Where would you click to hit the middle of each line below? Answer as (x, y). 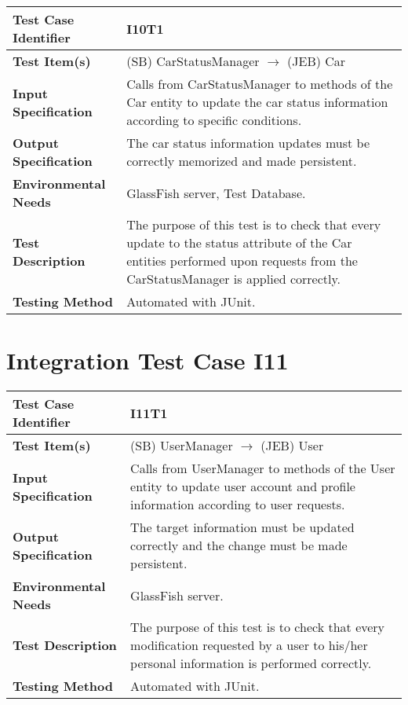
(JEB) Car (317, 61)
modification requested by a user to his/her (249, 645)
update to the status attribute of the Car (239, 242)
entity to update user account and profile (243, 487)
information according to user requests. (238, 505)
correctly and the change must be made (239, 545)
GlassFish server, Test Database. (216, 193)
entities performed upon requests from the (242, 261)
